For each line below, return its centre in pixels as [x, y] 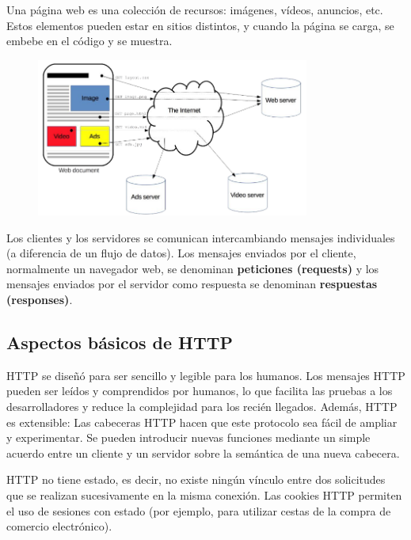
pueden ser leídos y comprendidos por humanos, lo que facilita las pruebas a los [200, 391]
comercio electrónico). [59, 526]
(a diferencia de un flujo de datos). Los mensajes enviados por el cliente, [181, 253]
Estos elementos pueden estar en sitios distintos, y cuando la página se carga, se [200, 25]
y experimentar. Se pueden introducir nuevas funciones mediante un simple [188, 437]
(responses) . [40, 300]
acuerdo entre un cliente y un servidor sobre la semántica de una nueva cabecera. [203, 453]
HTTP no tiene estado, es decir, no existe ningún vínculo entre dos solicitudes [196, 479]
